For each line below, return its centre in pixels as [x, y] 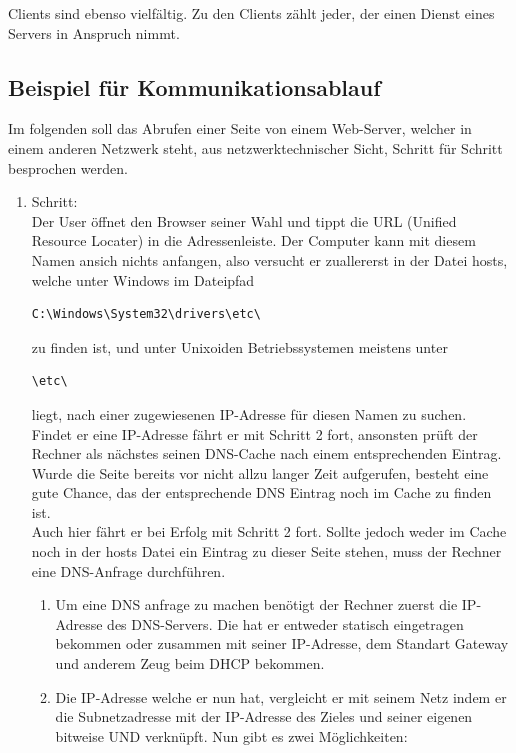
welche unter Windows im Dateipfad [143, 279]
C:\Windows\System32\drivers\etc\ [146, 314]
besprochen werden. [68, 167]
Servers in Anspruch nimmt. [94, 32]
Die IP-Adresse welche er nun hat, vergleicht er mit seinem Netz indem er [281, 696]
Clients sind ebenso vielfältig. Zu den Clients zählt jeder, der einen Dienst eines [251, 13]
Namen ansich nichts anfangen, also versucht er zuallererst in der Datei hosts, [269, 259]
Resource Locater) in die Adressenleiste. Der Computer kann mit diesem [253, 240]
